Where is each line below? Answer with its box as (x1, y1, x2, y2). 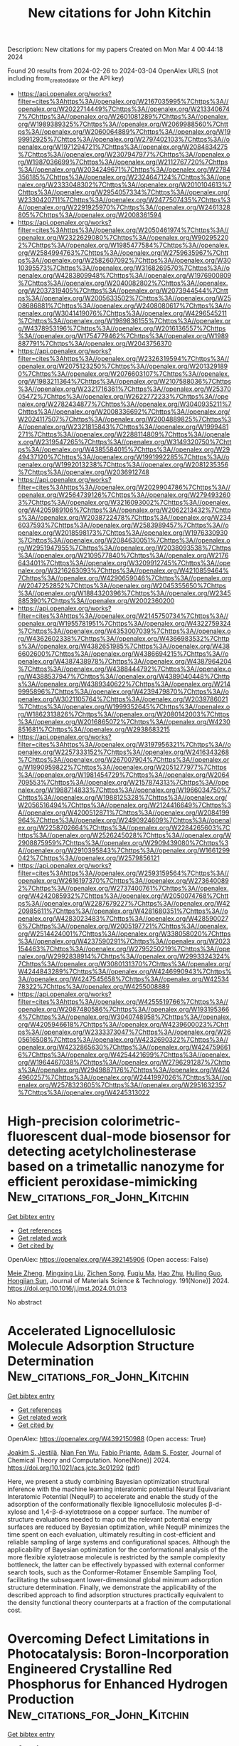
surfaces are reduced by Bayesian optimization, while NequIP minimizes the (7, 1522, 230, 1531)
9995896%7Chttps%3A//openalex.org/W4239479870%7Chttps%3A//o (17, 687, 230, 696)
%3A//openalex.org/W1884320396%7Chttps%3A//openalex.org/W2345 (17, 589, 231, 597)
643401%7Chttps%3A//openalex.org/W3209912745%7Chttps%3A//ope (17, 558, 231, 567)
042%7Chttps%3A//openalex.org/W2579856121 (17, 853, 160, 862)
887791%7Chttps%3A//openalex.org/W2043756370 (17, 339, 172, 347)
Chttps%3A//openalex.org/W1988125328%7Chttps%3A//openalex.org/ (17, 793, 228, 802)
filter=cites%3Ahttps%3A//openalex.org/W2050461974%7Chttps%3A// (17, 226, 229, 234)
